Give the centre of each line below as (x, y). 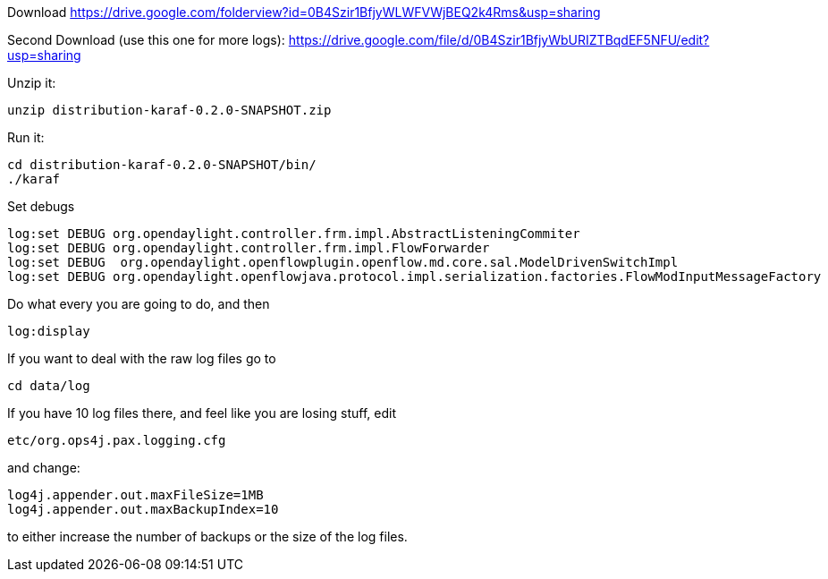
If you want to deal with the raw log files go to (142, 358)
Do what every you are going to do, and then (139, 304)
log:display (49, 331)
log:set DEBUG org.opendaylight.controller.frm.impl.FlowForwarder (249, 248)
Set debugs (41, 206)
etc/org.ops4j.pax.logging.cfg (117, 440)
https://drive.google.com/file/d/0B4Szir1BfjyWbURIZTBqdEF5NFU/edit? (499, 40)
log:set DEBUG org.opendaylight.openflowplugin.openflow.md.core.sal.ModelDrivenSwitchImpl (343, 262)
